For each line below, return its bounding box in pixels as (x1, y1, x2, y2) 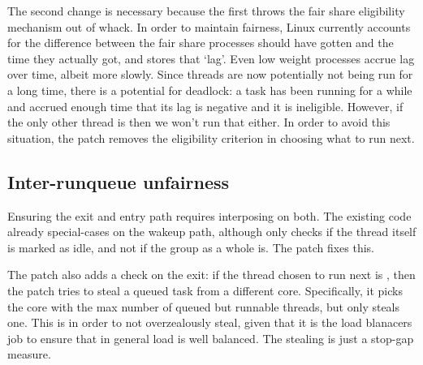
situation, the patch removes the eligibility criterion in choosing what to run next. (7, 129, 415, 146)
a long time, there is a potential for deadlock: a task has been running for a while (7, 81, 412, 98)
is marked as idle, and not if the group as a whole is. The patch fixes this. (7, 238, 375, 255)
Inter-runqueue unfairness (7, 169, 230, 194)
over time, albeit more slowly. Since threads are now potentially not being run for (7, 66, 413, 83)
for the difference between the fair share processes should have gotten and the (7, 34, 394, 51)
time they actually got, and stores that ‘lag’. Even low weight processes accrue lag (7, 49, 415, 67)
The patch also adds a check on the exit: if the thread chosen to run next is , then (7, 266, 416, 283)
